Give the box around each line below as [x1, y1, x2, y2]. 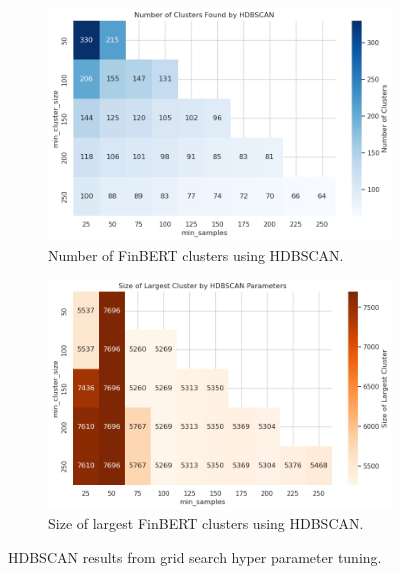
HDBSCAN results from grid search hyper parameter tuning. [8, 547, 382, 568]
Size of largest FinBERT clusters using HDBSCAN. [48, 513, 364, 534]
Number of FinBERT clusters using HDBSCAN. [48, 244, 344, 265]
